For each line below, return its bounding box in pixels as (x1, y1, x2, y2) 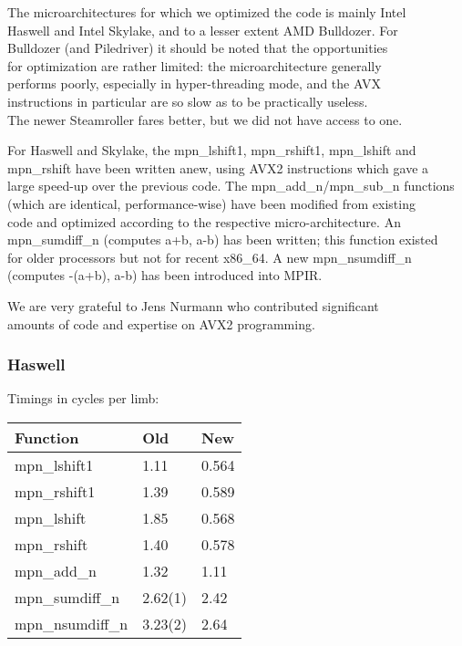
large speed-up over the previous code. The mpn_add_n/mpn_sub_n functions (7, 176, 455, 195)
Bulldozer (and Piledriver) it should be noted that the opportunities (7, 38, 388, 57)
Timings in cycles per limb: (7, 389, 159, 408)
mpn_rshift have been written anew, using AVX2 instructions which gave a (7, 158, 429, 177)
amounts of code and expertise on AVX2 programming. (7, 314, 315, 333)
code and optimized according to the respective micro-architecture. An (7, 212, 401, 231)
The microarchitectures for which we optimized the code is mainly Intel (7, 3, 406, 21)
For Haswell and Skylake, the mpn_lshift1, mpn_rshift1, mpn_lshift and (7, 141, 416, 160)
